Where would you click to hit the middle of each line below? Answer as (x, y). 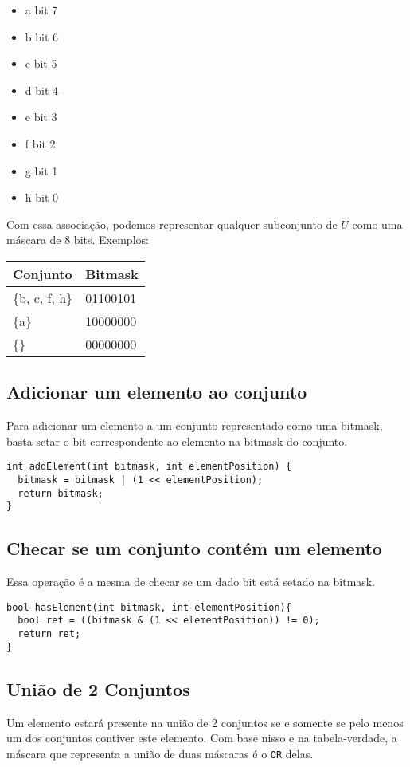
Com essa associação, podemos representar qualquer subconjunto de (172, 224)
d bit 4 (42, 90)
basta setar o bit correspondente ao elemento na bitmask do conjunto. (177, 441)
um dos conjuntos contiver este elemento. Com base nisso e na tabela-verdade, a (202, 738)
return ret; (49, 634)
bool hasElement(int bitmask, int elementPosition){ (149, 607)
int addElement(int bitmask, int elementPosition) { (149, 467)
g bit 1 (41, 170)
